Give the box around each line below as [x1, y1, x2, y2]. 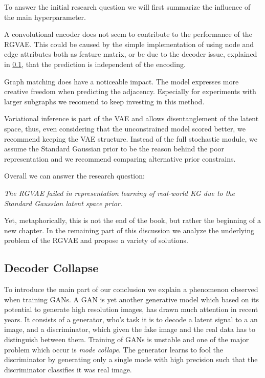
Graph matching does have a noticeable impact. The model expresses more [4, 76, 239, 86]
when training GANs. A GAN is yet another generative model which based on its [4, 294, 259, 304]
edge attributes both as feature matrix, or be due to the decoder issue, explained [4, 49, 257, 59]
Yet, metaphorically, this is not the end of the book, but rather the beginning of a [4, 215, 261, 226]
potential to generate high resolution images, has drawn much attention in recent [4, 304, 258, 315]
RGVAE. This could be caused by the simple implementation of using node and [4, 38, 254, 49]
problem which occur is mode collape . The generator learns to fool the [4, 344, 224, 354]
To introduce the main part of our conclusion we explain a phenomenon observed [4, 284, 258, 295]
